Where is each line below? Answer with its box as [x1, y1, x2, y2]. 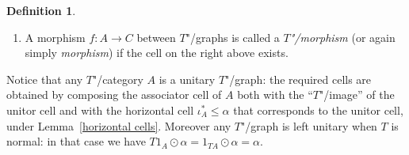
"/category [92, 70, 143, 87]
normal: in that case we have [6, 133, 146, 149]
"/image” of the [319, 86, 395, 103]
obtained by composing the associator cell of [6, 86, 222, 103]
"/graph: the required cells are [225, 70, 372, 87]
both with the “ [237, 86, 313, 103]
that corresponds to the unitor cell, [233, 101, 403, 118]
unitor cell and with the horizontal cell [6, 101, 194, 118]
